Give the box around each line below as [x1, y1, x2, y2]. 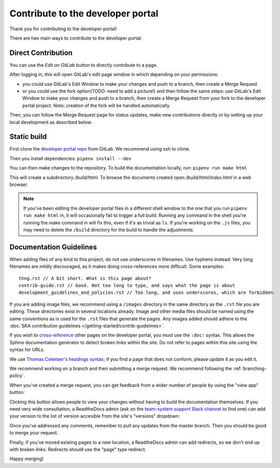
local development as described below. [9, 119, 92, 125]
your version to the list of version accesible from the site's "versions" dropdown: [9, 413, 180, 419]
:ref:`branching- [233, 365, 267, 371]
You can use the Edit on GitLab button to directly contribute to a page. [9, 62, 158, 68]
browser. [9, 181, 28, 188]
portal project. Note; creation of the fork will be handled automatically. [22, 102, 171, 108]
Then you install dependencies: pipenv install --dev [9, 155, 132, 161]
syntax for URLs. [9, 347, 45, 353]
